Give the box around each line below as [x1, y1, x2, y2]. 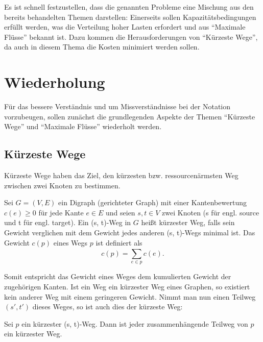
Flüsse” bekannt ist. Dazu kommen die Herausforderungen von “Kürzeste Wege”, [4, 31, 258, 42]
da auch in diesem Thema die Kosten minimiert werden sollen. [4, 41, 200, 52]
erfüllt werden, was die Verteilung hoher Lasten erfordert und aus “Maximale [4, 21, 246, 32]
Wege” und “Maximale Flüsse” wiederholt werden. [4, 121, 162, 132]
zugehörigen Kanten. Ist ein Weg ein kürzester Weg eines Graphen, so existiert [4, 281, 250, 292]
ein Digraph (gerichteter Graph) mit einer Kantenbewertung [58, 197, 247, 208]
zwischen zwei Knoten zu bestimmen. [4, 180, 121, 190]
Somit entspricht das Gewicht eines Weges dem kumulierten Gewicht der [4, 271, 231, 282]
